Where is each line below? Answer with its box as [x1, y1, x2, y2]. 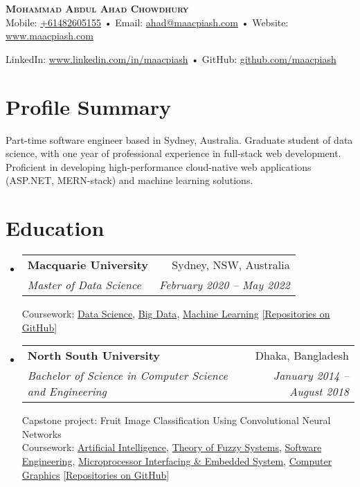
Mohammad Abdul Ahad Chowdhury [6, 1, 189, 15]
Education [6, 214, 105, 242]
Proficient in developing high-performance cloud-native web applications [6, 159, 312, 174]
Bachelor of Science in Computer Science [27, 367, 228, 384]
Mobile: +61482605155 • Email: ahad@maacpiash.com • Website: [6, 15, 289, 29]
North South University [27, 347, 161, 364]
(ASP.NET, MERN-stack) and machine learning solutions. [6, 173, 253, 187]
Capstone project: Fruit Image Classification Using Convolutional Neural [21, 413, 331, 428]
